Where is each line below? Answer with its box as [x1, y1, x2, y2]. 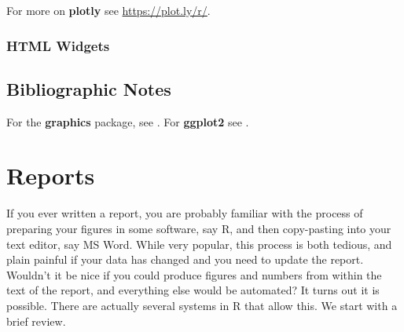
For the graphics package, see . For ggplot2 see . [6, 113, 249, 130]
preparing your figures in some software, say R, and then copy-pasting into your [6, 220, 391, 236]
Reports [6, 159, 95, 192]
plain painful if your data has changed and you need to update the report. [6, 251, 364, 268]
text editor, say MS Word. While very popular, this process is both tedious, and [6, 235, 392, 252]
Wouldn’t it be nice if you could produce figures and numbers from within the [6, 266, 382, 283]
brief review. [6, 312, 66, 329]
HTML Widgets [6, 35, 110, 55]
